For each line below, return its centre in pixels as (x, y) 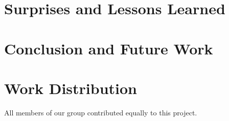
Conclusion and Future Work (109, 48)
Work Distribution (71, 88)
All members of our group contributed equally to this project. (101, 112)
